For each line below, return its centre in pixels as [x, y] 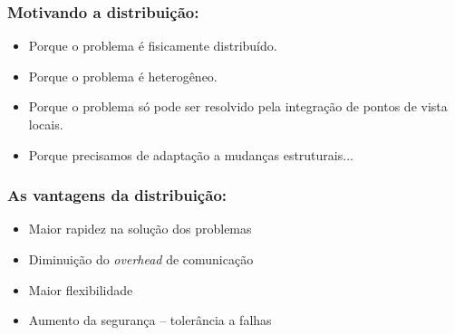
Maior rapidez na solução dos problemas [140, 229]
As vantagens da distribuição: [117, 195]
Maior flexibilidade [81, 289]
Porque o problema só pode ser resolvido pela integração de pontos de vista [238, 106]
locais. [46, 124]
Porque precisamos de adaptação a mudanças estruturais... [191, 154]
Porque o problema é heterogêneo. [123, 76]
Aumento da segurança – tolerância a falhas [150, 320]
